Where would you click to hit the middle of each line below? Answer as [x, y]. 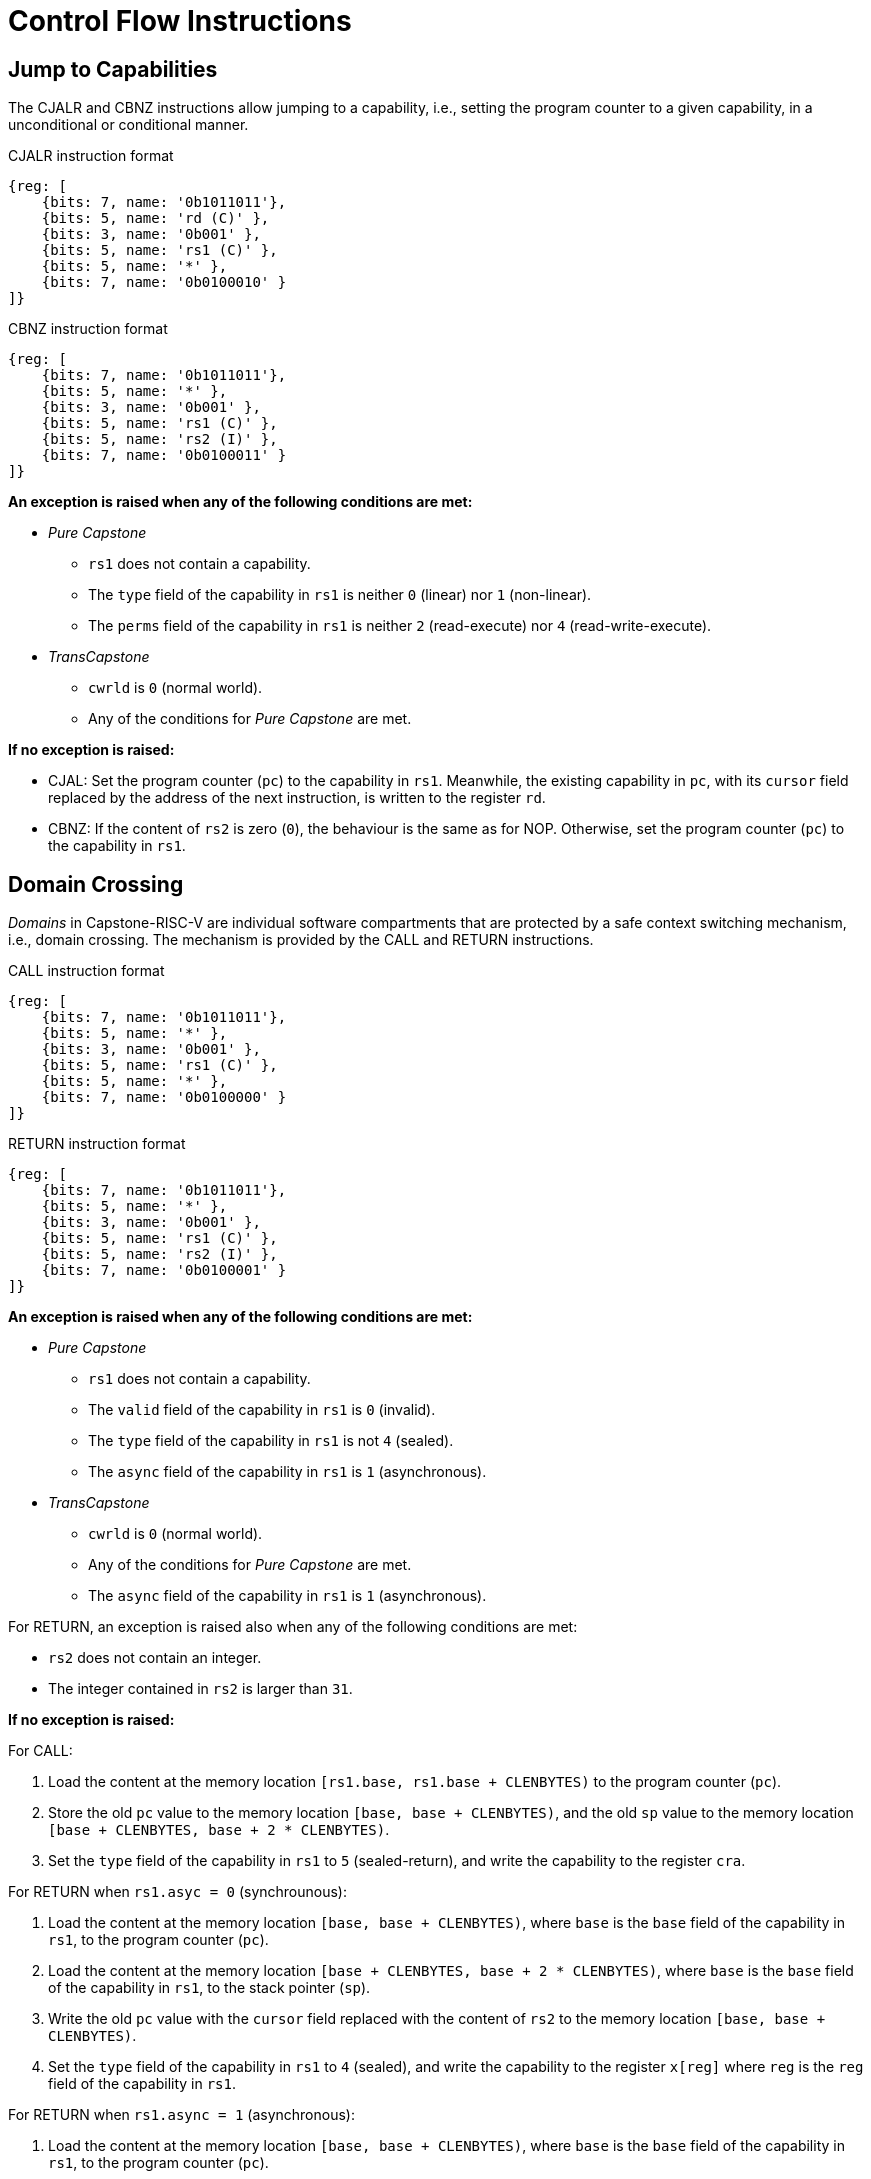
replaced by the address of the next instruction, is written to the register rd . [297, 798]
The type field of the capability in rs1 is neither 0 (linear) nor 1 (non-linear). [340, 595]
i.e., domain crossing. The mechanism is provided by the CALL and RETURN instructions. [301, 940]
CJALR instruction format [91, 156]
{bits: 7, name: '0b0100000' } [164, 1097]
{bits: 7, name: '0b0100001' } [164, 1270]
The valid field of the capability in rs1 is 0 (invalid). [262, 1410]
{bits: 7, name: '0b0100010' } [164, 282]
